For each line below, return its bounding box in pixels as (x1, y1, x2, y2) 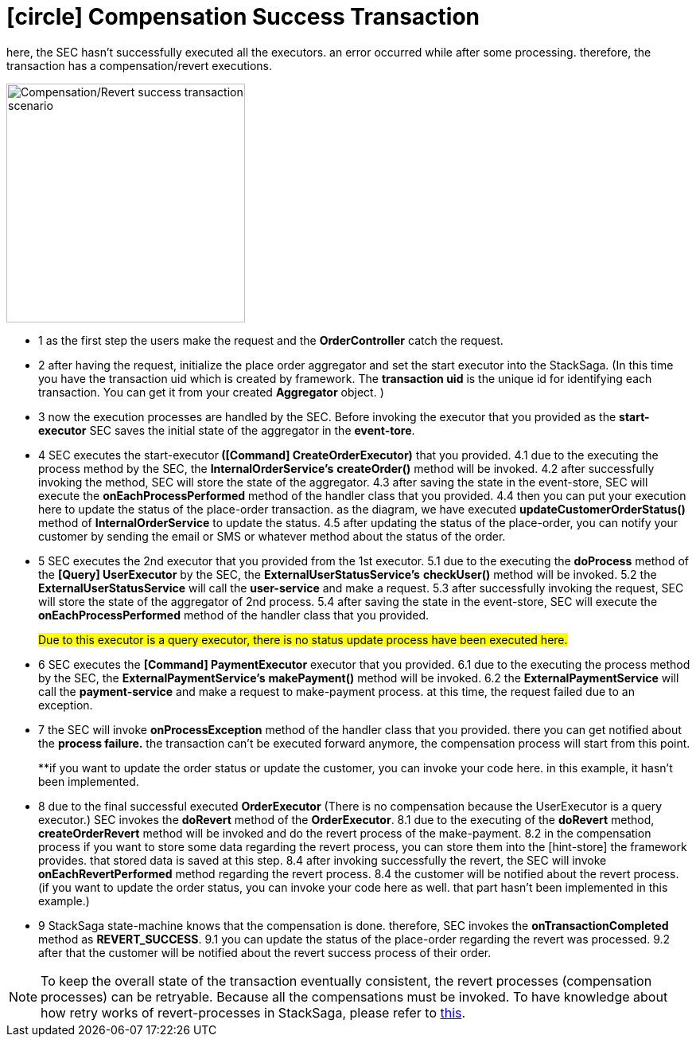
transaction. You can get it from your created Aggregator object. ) (38, 385, 384, 399)
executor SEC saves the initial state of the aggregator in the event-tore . (38, 423, 415, 437)
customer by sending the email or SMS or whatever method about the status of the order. (38, 529, 506, 543)
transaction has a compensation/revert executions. (6, 58, 273, 72)
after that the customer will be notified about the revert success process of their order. (38, 945, 492, 959)
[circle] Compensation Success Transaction (6, 3, 480, 30)
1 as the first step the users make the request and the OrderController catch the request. (38, 333, 504, 347)
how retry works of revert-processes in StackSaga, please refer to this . (41, 1004, 466, 1021)
